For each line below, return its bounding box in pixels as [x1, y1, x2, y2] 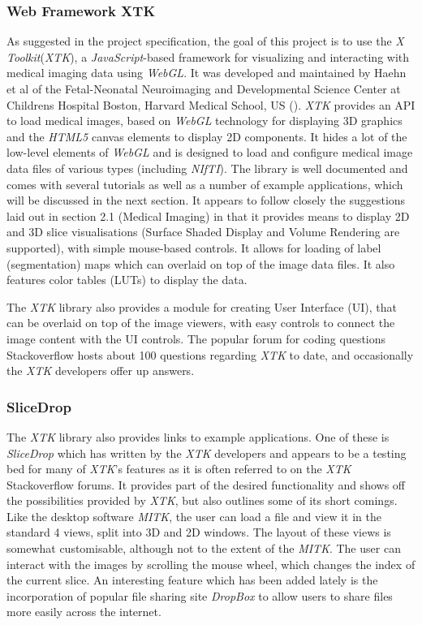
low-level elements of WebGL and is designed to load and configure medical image [6, 144, 413, 161]
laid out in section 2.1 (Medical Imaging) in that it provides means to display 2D [6, 207, 410, 224]
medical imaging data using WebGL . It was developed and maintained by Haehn [6, 64, 407, 81]
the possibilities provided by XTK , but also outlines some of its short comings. [6, 492, 398, 509]
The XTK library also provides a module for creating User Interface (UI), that [6, 298, 397, 315]
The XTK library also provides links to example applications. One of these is [6, 428, 390, 445]
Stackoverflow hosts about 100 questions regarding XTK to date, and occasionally [6, 346, 414, 363]
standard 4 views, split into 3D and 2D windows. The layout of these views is [6, 524, 391, 541]
